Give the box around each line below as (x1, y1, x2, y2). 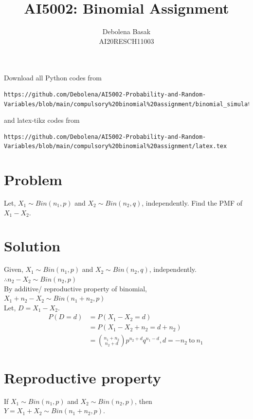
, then (135, 396, 152, 406)
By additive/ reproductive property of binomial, (4, 283, 147, 293)
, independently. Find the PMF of (142, 198, 243, 208)
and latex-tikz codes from (4, 115, 80, 125)
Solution (4, 236, 61, 256)
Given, (4, 264, 23, 274)
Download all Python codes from (4, 73, 102, 83)
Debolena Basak (102, 26, 151, 37)
